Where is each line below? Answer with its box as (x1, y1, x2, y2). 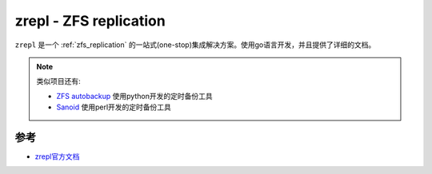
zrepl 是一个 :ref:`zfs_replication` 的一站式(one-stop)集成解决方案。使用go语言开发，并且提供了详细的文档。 (14, 40, 376, 49)
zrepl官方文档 (34, 152, 80, 161)
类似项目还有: (36, 77, 82, 86)
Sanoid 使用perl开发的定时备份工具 (56, 102, 172, 112)
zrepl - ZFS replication (14, 12, 166, 30)
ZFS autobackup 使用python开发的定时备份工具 (56, 91, 213, 101)
